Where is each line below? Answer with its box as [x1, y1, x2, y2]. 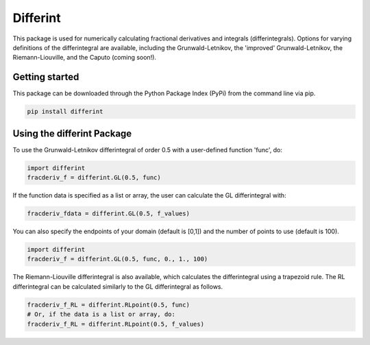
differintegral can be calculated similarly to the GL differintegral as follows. [12, 282, 223, 291]
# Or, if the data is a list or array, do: [27, 311, 176, 318]
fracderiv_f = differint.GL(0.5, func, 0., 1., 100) [27, 255, 208, 263]
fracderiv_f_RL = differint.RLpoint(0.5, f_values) [27, 320, 205, 328]
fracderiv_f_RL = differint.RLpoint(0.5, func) [27, 300, 190, 309]
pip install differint [27, 108, 103, 116]
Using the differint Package [12, 128, 132, 139]
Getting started [12, 71, 79, 83]
